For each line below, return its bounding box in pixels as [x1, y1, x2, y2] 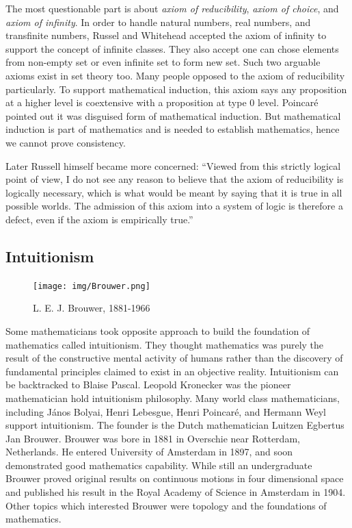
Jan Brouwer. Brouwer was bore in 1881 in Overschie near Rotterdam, [5, 431, 300, 445]
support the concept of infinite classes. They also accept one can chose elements [5, 41, 339, 55]
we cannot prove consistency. [5, 135, 126, 149]
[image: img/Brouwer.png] [33, 281, 150, 291]
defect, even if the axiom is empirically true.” [5, 212, 193, 226]
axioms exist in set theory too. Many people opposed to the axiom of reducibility [5, 68, 345, 82]
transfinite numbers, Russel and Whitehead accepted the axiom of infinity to [5, 28, 327, 42]
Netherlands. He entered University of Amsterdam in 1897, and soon [5, 444, 293, 459]
